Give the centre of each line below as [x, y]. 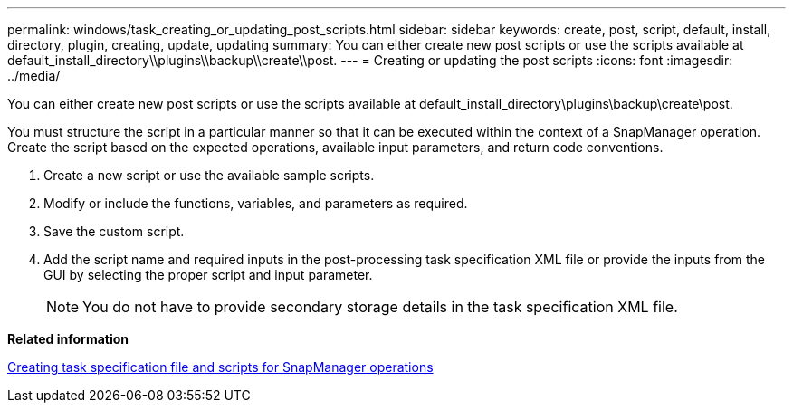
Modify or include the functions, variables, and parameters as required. [256, 203]
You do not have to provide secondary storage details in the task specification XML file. [380, 307]
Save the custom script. [114, 231]
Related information [68, 339]
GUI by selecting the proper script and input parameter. [208, 275]
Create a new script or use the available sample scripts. [209, 175]
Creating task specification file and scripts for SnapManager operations [220, 367]
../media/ [34, 76]
